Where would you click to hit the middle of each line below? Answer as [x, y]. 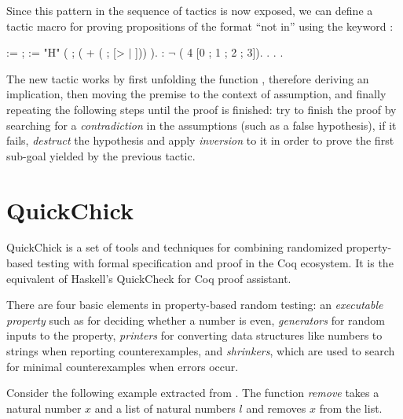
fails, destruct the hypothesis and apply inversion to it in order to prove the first [200, 140]
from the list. [351, 408]
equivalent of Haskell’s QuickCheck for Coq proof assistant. [149, 278]
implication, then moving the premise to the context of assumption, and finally [196, 94]
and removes [276, 408]
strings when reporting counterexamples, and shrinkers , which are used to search [201, 351]
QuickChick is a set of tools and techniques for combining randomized [175, 247]
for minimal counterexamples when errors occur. [123, 366]
